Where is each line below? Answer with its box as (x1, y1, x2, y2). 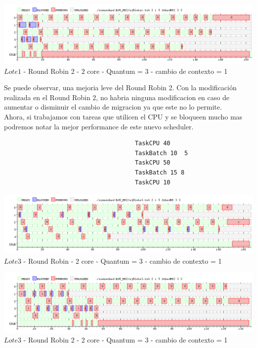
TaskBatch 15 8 (134, 169, 185, 176)
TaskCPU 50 (134, 159, 171, 167)
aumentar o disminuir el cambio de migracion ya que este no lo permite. (4, 102, 222, 112)
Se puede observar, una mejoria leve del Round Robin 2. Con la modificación (4, 82, 237, 93)
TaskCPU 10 (134, 178, 171, 186)
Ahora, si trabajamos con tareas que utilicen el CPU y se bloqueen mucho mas (4, 112, 243, 122)
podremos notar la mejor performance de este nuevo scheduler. (4, 121, 194, 131)
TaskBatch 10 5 (134, 149, 188, 157)
